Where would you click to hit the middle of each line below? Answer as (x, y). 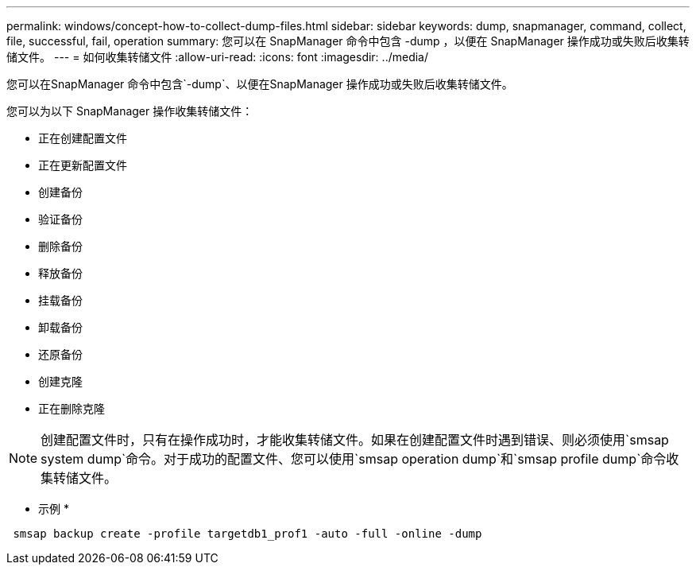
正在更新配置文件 (83, 165)
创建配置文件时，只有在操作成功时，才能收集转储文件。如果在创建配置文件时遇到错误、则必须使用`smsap (355, 440)
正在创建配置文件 (83, 138)
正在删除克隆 (72, 408)
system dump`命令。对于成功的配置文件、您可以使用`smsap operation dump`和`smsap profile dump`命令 (354, 459)
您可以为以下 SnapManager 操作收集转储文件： (130, 111)
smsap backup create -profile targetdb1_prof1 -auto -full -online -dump (247, 534)
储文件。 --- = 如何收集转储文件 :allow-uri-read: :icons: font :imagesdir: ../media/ (218, 57)
